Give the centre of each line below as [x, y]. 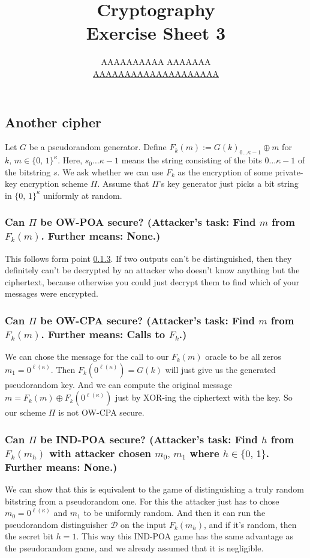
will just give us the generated [220, 369]
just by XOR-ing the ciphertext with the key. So [204, 397]
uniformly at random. [83, 195]
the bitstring [28, 171]
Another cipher [53, 122]
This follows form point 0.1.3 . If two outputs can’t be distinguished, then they [148, 258]
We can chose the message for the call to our [87, 356]
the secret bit [29, 536]
